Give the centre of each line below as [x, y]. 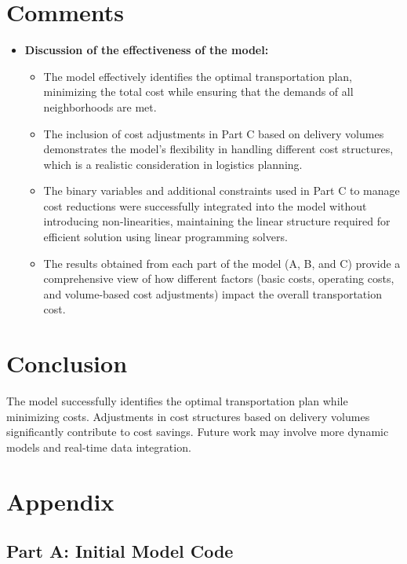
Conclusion [67, 363]
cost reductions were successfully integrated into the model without [205, 205]
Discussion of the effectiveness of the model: [147, 50]
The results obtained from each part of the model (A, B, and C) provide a [222, 263]
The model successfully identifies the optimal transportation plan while [177, 401]
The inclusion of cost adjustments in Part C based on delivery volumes [214, 133]
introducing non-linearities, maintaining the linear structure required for [217, 221]
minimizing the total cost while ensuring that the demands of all [198, 92]
